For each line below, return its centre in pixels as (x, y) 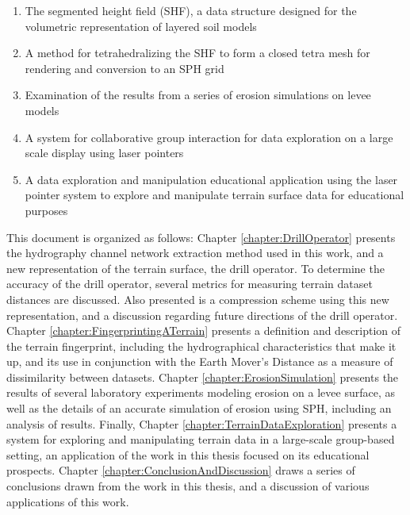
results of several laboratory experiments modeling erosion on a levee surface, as (201, 392)
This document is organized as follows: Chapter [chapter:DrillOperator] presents (201, 237)
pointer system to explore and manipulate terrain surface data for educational (215, 195)
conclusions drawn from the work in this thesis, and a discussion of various (188, 486)
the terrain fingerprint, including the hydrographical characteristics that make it (201, 346)
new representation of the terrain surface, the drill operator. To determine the (195, 268)
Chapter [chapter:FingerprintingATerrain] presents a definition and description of (204, 331)
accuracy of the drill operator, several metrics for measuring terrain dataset (190, 284)
